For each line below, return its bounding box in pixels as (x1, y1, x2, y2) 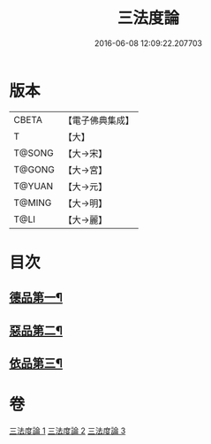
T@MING (13, 196, 52, 209)
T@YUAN (13, 180, 54, 192)
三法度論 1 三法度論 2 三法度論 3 (9, 425, 126, 436)
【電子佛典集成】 (63, 114, 134, 126)
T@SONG (13, 147, 55, 159)
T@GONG (13, 163, 55, 175)
